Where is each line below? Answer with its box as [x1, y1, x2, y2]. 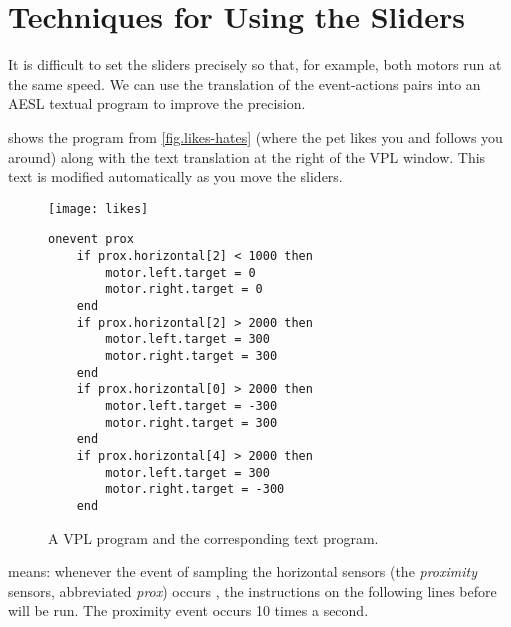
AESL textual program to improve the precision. [8, 93, 306, 114]
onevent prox [48, 232, 134, 247]
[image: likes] [48, 201, 149, 216]
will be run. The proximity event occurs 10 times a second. [8, 600, 369, 621]
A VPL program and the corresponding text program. [48, 527, 379, 548]
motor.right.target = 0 [105, 282, 263, 297]
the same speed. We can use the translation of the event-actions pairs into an [8, 73, 481, 94]
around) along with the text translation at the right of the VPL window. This [8, 146, 486, 167]
